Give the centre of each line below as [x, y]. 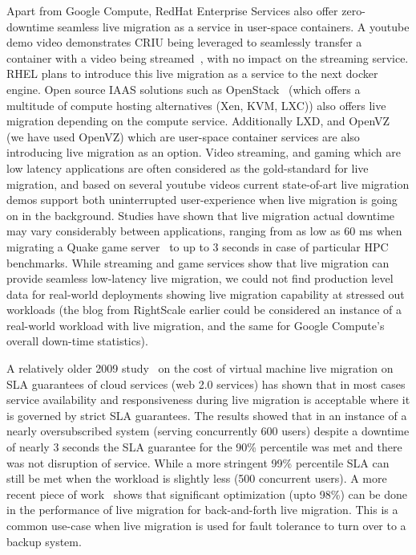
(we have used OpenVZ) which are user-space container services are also [183, 136]
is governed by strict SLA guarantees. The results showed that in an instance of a [207, 415]
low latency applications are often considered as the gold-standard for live [188, 167]
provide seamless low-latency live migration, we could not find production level [200, 278]
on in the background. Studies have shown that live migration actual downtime [201, 215]
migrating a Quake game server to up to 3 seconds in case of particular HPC [198, 246]
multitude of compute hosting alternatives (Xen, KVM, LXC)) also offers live [196, 105]
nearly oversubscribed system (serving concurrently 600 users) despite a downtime [208, 431]
